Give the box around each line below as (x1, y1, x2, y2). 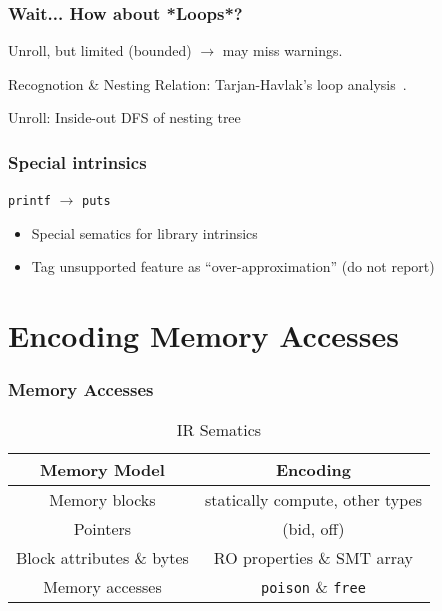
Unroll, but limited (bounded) (8, 40, 192, 61)
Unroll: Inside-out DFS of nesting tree (8, 107, 241, 128)
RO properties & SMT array (213, 545, 414, 569)
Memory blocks (49, 487, 156, 511)
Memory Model (40, 457, 165, 481)
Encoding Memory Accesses (8, 315, 399, 356)
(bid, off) (282, 516, 345, 540)
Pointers (73, 516, 132, 540)
